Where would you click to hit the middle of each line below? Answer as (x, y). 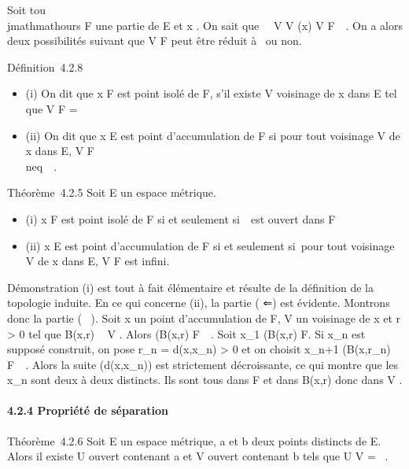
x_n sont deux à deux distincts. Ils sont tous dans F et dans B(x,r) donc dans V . (205, 380)
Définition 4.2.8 (45, 66)
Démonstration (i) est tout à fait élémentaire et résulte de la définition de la (191, 287)
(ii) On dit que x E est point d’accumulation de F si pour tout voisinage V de (213, 135)
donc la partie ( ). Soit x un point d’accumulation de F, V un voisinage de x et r (204, 318)
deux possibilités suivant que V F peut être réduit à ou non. (155, 41)
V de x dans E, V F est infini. (98, 261)
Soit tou (27, 9)
